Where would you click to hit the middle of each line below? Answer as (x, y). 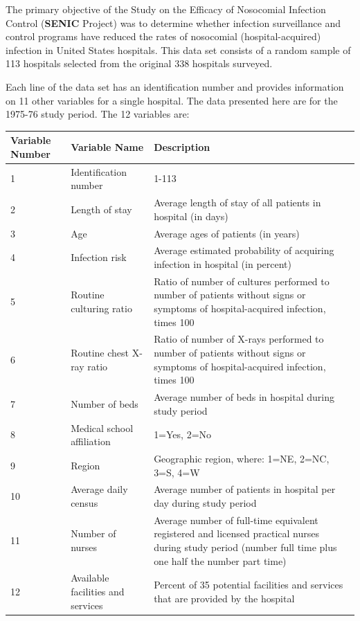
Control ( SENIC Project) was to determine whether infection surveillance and (173, 22)
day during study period (205, 503)
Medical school (102, 427)
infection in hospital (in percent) (223, 264)
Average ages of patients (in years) (227, 233)
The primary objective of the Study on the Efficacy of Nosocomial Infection (166, 9)
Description (182, 147)
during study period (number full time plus (245, 547)
